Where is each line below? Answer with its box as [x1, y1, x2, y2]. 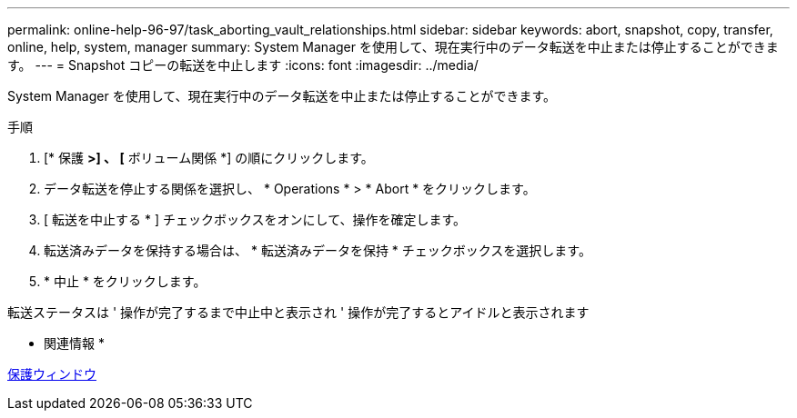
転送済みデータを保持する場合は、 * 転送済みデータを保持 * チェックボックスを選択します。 [44, 243, 591, 258]
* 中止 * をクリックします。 [44, 274, 207, 289]
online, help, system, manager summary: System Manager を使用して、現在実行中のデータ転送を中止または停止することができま [7, 39, 779, 55]
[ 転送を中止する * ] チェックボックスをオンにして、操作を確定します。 [44, 212, 467, 227]
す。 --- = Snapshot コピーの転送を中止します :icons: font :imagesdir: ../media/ [7, 57, 479, 73]
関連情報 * [44, 335, 105, 351]
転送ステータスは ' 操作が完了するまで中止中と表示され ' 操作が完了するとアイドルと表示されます [7, 304, 590, 320]
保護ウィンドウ [7, 366, 96, 382]
